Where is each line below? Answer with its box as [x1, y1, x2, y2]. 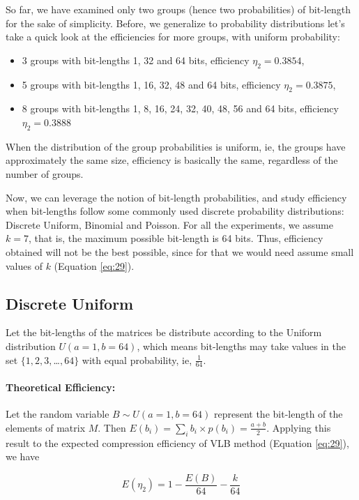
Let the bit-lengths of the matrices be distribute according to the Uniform [6, 325, 322, 340]
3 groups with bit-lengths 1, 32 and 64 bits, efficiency [22, 52, 250, 67]
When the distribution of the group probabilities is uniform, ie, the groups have [6, 139, 346, 153]
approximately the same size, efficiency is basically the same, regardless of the [6, 153, 338, 167]
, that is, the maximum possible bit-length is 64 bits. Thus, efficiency [28, 231, 323, 245]
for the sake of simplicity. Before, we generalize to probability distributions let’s [6, 15, 345, 30]
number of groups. [6, 166, 84, 181]
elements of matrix [6, 420, 86, 434]
